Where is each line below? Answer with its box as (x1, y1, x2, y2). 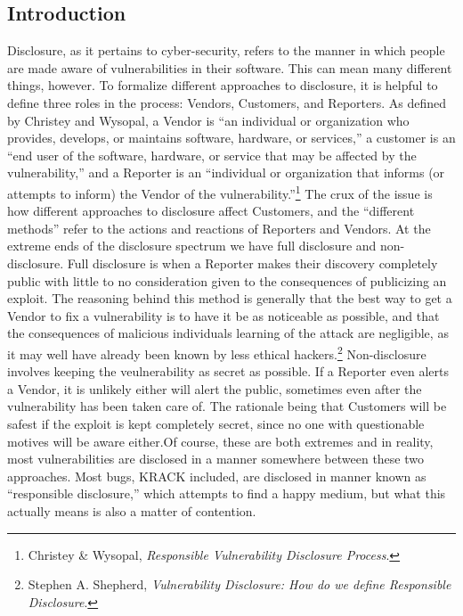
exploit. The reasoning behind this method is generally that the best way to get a (7, 289, 452, 308)
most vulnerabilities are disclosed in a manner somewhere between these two (7, 449, 424, 468)
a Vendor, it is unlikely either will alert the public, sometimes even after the (7, 379, 422, 398)
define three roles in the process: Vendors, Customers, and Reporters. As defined (7, 93, 447, 111)
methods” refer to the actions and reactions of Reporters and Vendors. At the (7, 218, 431, 237)
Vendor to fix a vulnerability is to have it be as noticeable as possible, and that (7, 306, 440, 324)
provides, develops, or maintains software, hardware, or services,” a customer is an (7, 128, 456, 147)
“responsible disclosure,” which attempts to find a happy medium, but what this (7, 484, 446, 503)
